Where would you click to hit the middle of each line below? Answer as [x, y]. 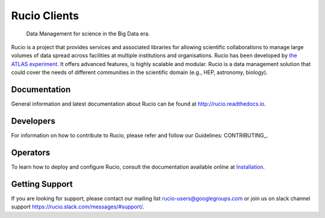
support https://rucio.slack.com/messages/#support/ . [78, 207]
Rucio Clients [45, 16]
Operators [31, 152]
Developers [33, 121]
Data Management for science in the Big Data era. [88, 34]
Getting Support [42, 184]
